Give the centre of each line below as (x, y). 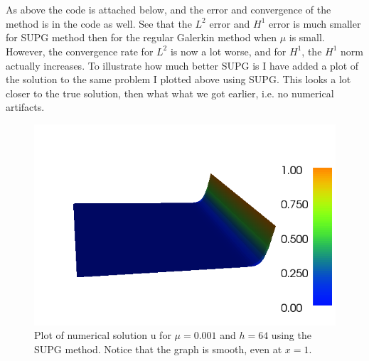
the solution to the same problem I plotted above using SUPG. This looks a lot (178, 79)
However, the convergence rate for (80, 51)
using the (291, 335)
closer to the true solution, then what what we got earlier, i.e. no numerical (170, 93)
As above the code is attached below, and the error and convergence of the (169, 10)
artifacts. (25, 107)
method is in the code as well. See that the (99, 23)
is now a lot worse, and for (228, 51)
